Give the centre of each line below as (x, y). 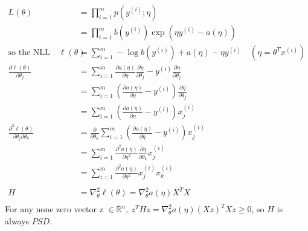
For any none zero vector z (54, 209)
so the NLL (29, 53)
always (17, 221)
